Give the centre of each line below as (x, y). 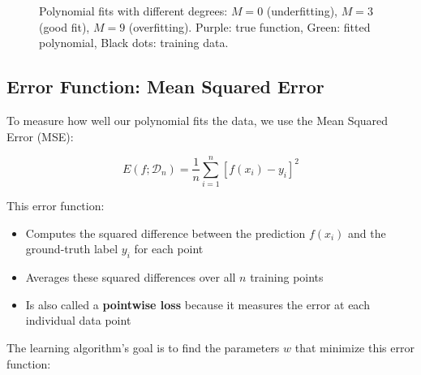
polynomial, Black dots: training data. (134, 43)
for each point (169, 249)
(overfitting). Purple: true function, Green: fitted (249, 26)
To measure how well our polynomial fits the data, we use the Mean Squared (198, 120)
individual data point (78, 320)
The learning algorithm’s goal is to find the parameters (143, 348)
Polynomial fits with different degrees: (133, 11)
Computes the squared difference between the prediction (165, 233)
